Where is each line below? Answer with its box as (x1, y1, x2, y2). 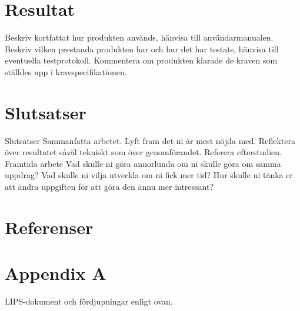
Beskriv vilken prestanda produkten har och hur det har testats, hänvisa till (5, 42, 279, 55)
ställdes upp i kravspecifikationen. (5, 65, 127, 78)
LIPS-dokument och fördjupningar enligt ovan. (5, 295, 173, 307)
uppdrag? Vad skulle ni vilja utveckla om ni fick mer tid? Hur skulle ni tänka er (5, 169, 293, 181)
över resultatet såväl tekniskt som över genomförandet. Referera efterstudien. (5, 146, 282, 158)
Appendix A (5, 261, 106, 285)
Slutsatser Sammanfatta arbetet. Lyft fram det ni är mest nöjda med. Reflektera (5, 134, 295, 146)
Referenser (5, 215, 94, 239)
